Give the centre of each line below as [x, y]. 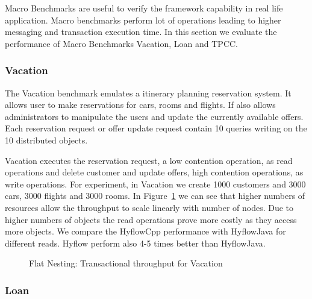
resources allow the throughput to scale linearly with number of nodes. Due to [149, 207]
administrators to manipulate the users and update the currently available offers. [154, 116]
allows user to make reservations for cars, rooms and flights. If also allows [140, 105]
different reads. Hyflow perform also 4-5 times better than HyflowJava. [135, 243]
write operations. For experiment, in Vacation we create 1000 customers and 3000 [155, 184]
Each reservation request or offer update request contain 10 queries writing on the [156, 128]
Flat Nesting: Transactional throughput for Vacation [126, 263]
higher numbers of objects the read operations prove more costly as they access [151, 219]
